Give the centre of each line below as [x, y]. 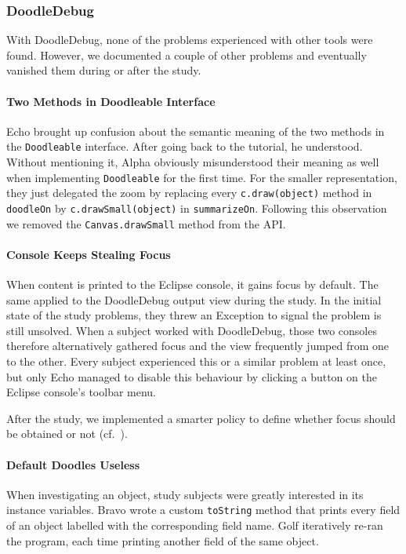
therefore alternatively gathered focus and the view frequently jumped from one [198, 346]
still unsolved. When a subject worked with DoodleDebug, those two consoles [192, 330]
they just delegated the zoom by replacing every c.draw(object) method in [189, 193]
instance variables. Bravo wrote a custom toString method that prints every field [203, 510]
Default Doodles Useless [73, 464]
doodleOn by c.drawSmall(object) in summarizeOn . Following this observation [197, 208]
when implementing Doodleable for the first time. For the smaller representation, [202, 177]
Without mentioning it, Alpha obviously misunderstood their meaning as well [193, 162]
